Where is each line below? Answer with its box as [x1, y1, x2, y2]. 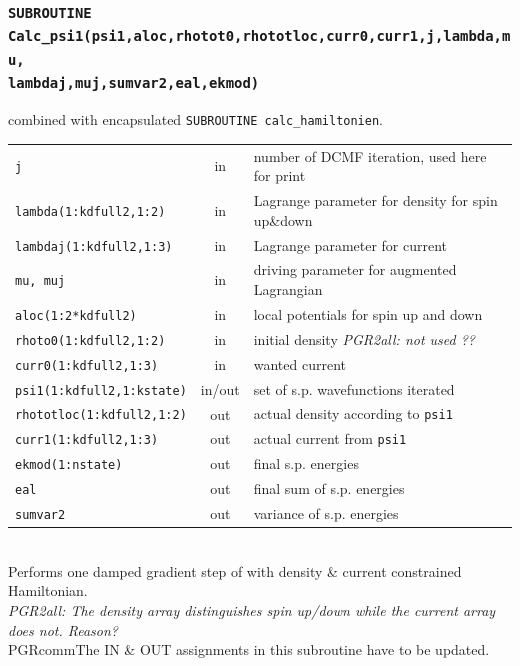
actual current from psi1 [253, 428, 407, 449]
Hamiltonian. [8, 580, 88, 601]
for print [253, 165, 306, 186]
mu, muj [15, 274, 66, 289]
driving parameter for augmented [253, 259, 457, 280]
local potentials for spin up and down [253, 303, 483, 324]
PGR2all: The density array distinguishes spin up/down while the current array [8, 600, 496, 621]
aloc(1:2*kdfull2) [15, 308, 137, 323]
